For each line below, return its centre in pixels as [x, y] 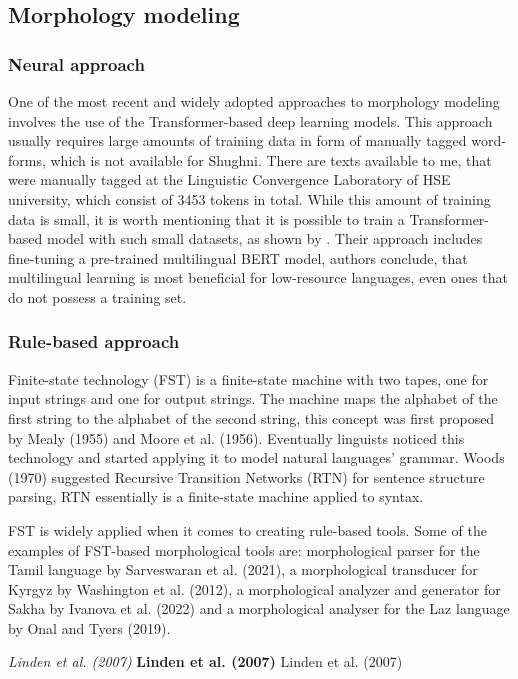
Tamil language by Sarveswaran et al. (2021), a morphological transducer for [243, 569]
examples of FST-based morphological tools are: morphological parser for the [244, 549]
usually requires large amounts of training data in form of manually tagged [237, 140]
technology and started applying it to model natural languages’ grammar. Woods [256, 457]
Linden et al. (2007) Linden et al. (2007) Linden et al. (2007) [205, 661]
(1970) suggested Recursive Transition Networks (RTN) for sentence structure [246, 476]
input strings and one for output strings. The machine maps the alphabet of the [253, 398]
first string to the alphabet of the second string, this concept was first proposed [251, 417]
